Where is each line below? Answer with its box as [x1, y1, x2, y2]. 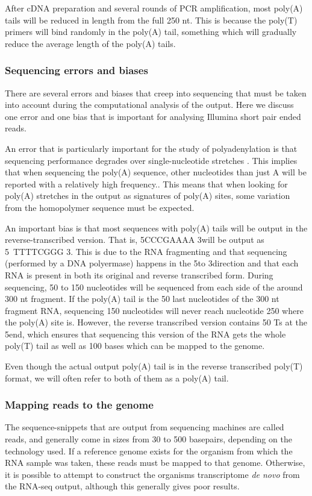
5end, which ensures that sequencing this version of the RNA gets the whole [5, 327, 286, 340]
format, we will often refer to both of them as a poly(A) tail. [5, 371, 229, 384]
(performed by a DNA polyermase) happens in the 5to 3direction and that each [5, 257, 299, 269]
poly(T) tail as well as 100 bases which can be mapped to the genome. [5, 339, 265, 352]
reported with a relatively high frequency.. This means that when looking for [5, 177, 288, 190]
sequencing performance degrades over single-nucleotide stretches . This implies [5, 154, 298, 166]
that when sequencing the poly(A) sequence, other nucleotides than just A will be [5, 166, 307, 178]
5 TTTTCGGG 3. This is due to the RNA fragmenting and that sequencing [5, 245, 287, 257]
